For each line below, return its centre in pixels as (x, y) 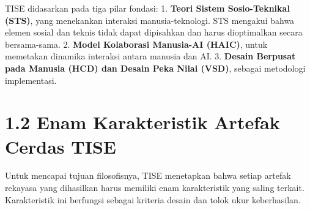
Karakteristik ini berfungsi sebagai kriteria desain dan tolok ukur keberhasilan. (153, 199)
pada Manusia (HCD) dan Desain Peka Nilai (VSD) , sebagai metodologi (155, 68)
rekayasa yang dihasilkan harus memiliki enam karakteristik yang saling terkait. (155, 188)
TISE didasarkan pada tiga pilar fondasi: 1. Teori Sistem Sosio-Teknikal (147, 8)
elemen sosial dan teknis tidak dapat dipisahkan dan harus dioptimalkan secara (154, 32)
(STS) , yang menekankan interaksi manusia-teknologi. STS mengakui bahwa (150, 20)
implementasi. (31, 80)
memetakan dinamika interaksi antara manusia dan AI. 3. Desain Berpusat (150, 56)
